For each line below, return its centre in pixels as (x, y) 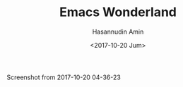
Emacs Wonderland (118, 12)
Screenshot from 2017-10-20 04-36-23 (64, 77)
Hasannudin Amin (118, 32)
